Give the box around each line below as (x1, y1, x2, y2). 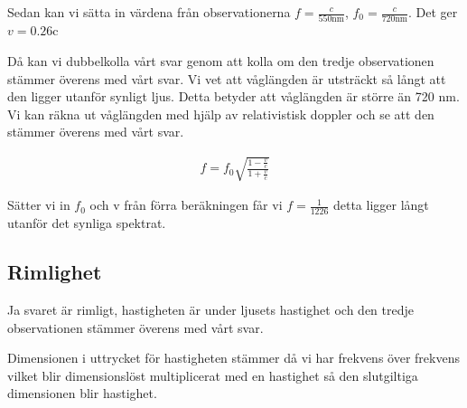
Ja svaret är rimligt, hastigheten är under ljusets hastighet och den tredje (7, 300, 414, 319)
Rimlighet (7, 258, 102, 286)
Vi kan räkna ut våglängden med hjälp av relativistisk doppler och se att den (7, 104, 434, 123)
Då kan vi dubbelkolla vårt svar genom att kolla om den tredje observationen (7, 51, 434, 70)
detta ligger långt (332, 195, 429, 214)
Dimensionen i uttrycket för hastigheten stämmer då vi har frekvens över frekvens (7, 348, 460, 367)
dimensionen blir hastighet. (7, 384, 157, 403)
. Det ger (408, 3, 458, 21)
